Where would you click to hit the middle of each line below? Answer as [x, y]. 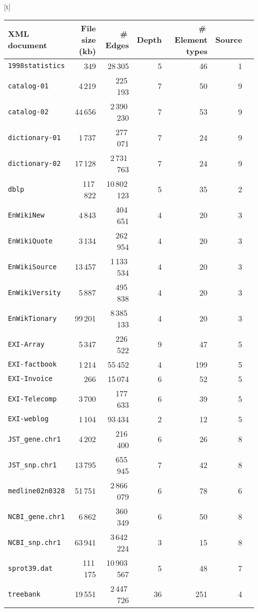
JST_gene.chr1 [34, 439]
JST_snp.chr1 [32, 465]
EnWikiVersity [34, 292]
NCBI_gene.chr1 [36, 516]
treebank [24, 594]
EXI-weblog [28, 419]
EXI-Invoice [31, 379]
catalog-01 [28, 86]
